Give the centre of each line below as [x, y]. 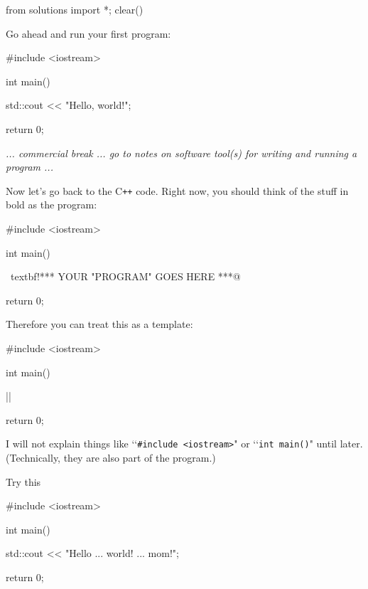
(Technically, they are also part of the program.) [111, 457]
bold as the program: [52, 205]
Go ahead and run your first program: [88, 33]
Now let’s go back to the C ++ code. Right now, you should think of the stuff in [177, 190]
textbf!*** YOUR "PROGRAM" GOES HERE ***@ [125, 276]
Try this [23, 481]
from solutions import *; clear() [75, 9]
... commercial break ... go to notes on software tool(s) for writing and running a [182, 153]
